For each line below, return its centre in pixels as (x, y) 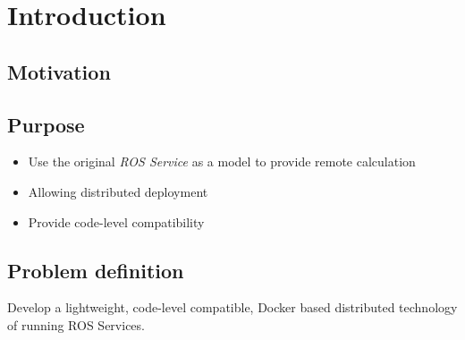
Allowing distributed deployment (118, 191)
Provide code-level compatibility (116, 221)
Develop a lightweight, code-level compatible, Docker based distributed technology (232, 307)
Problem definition (96, 270)
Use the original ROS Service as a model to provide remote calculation (222, 161)
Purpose (46, 124)
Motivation (59, 71)
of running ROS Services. (76, 324)
